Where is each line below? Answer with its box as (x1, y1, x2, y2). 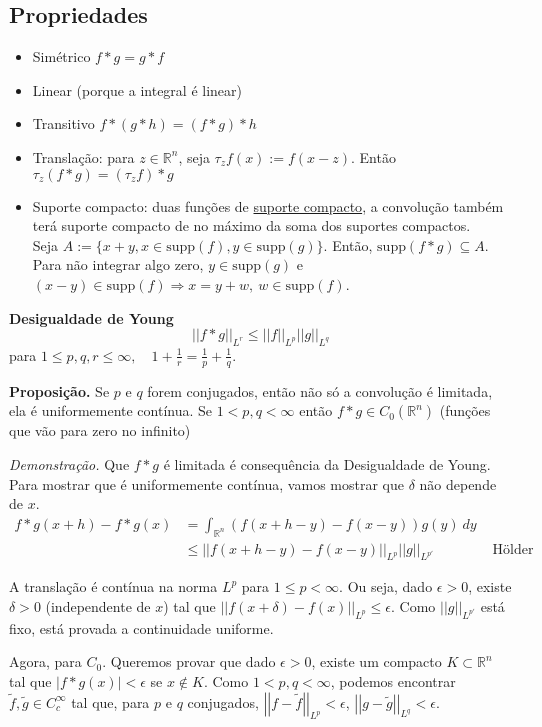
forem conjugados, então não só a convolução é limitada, (147, 380, 493, 401)
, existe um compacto (311, 651, 442, 672)
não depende (419, 473, 497, 494)
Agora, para (9, 651, 82, 672)
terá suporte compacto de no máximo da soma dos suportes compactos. (32, 215, 471, 236)
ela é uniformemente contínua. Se (9, 400, 213, 421)
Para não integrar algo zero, (32, 254, 204, 275)
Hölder (492, 542, 534, 557)
